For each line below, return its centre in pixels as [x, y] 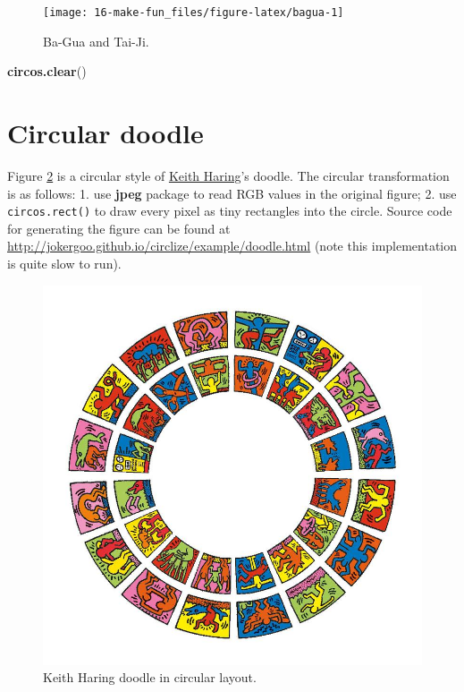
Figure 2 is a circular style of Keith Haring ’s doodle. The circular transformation [228, 175]
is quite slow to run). [64, 263]
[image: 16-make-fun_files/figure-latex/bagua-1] [194, 13]
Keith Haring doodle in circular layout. [150, 677]
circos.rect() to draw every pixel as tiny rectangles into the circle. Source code [230, 211]
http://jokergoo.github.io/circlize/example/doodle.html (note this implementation [232, 246]
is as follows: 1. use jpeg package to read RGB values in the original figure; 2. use [232, 193]
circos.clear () [47, 71]
